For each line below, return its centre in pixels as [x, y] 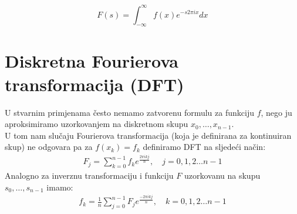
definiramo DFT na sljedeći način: [204, 147]
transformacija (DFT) [95, 84]
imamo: [60, 187]
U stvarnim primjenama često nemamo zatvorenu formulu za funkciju [129, 112]
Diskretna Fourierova [92, 61]
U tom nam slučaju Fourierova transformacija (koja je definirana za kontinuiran [148, 135]
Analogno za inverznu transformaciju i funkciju [89, 175]
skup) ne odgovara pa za [49, 147]
